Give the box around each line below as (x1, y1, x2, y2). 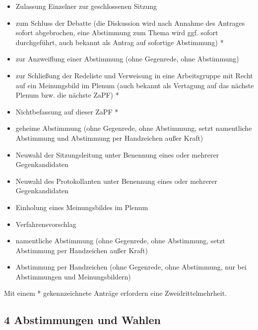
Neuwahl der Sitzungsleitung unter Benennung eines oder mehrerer (15, 149, 219, 160)
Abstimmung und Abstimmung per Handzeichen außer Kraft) (15, 132, 203, 143)
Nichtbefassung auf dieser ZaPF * (15, 106, 119, 116)
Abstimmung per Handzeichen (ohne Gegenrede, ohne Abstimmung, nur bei (15, 262, 247, 272)
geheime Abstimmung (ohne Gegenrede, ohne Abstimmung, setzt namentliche (15, 123, 252, 133)
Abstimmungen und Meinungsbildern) (15, 271, 131, 281)
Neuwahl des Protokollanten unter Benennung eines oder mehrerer (15, 175, 217, 186)
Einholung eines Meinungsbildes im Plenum (15, 202, 148, 212)
